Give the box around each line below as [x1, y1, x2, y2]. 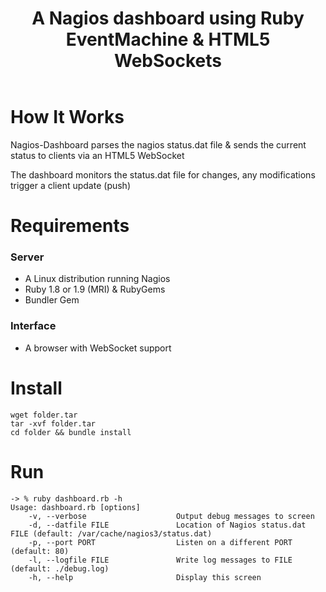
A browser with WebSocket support [24, 342, 172, 354]
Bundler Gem [24, 294, 80, 306]
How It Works [10, 106, 125, 129]
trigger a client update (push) [10, 179, 132, 191]
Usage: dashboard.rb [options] [10, 502, 141, 512]
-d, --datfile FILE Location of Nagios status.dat [28, 520, 307, 530]
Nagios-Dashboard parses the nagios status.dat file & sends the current [10, 138, 307, 151]
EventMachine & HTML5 [65, 28, 271, 51]
